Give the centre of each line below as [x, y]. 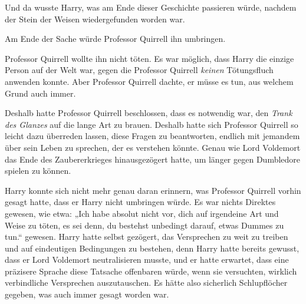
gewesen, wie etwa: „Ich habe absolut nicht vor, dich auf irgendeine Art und [142, 213]
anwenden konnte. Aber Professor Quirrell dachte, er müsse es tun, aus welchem [149, 81]
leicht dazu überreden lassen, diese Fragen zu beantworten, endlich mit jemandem [152, 136]
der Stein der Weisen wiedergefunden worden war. [95, 19]
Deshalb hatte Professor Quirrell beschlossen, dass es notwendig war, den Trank [149, 113]
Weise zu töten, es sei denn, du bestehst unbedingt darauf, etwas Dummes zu [144, 225]
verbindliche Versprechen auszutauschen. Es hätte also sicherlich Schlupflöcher [146, 282]
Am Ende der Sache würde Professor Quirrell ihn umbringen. [115, 39]
